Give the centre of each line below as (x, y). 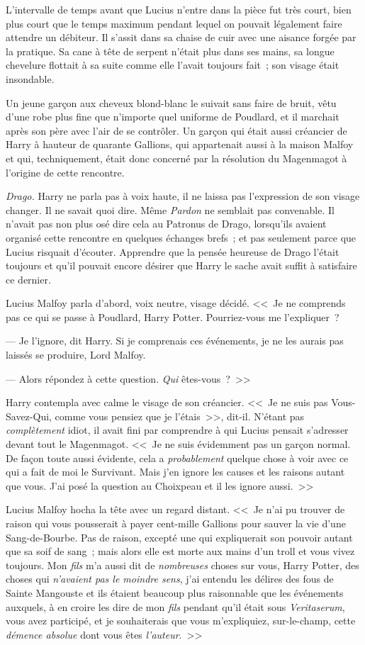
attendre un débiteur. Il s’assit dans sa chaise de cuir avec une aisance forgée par (181, 37)
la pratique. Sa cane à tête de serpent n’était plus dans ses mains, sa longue (170, 51)
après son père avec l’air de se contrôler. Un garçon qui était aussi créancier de (176, 130)
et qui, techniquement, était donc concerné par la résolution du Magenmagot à (176, 158)
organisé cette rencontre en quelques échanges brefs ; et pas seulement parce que (181, 237)
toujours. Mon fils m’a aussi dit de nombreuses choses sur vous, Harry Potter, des (182, 565)
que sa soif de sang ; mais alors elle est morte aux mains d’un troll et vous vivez (180, 551)
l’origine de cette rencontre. (65, 172)
